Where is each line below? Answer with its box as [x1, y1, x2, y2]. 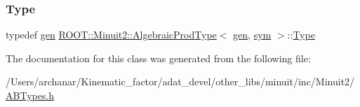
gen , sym [233, 27, 272, 42]
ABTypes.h [6, 88, 55, 102]
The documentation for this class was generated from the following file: [6, 50, 311, 65]
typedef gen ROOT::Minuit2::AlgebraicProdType [6, 27, 217, 42]
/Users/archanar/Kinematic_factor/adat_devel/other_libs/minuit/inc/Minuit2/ [6, 74, 355, 89]
